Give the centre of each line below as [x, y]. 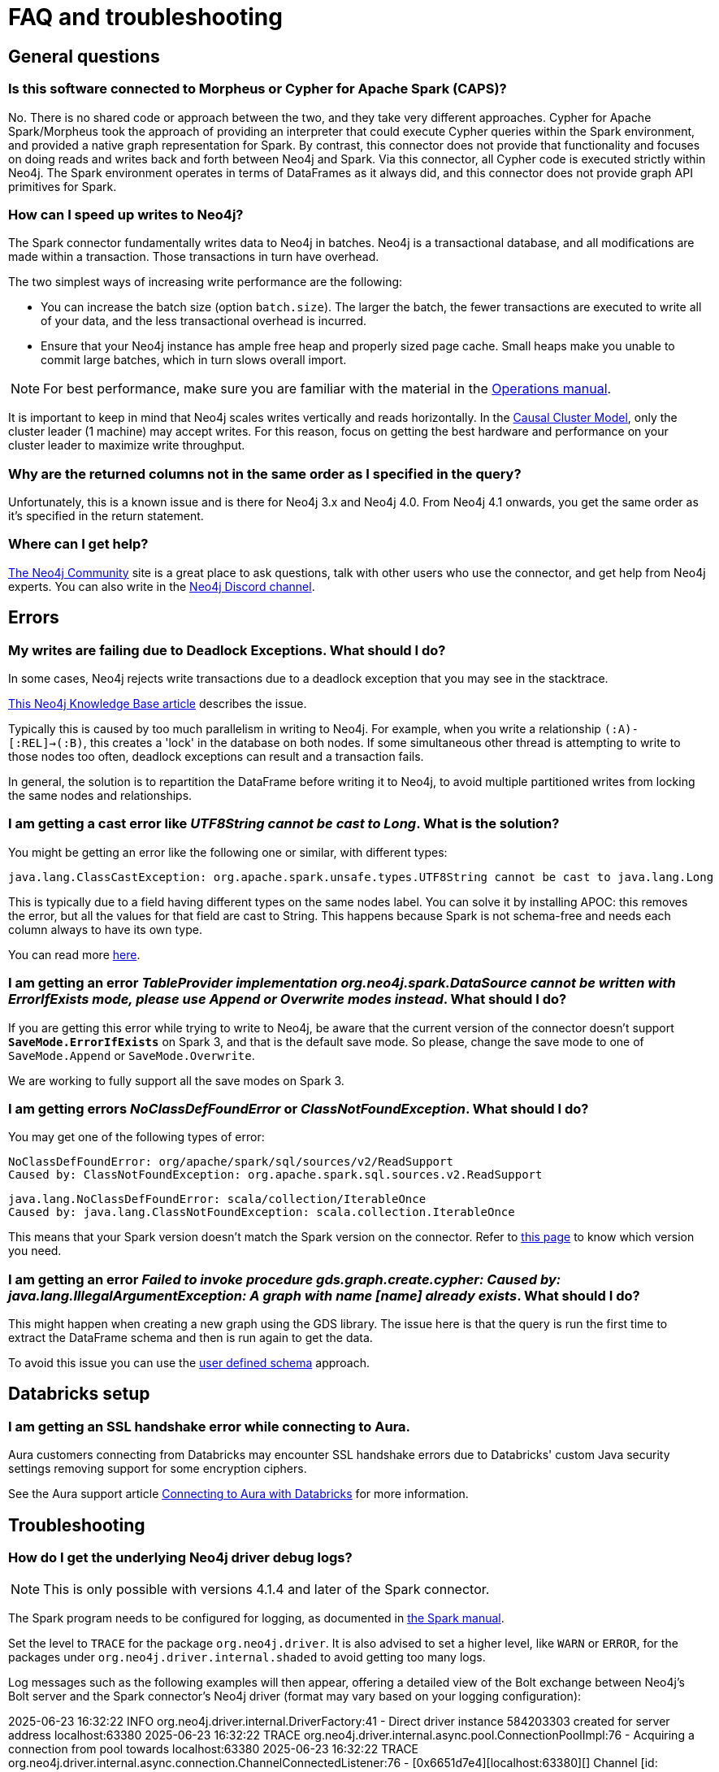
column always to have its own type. [105, 929]
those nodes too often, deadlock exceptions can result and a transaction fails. [216, 757]
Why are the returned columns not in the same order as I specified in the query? [265, 473]
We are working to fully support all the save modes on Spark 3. [176, 1080]
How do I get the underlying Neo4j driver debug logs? [180, 1558]
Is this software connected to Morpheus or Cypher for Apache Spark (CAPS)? [258, 89]
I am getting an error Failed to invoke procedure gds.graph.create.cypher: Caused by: [285, 1279]
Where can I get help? [78, 544]
